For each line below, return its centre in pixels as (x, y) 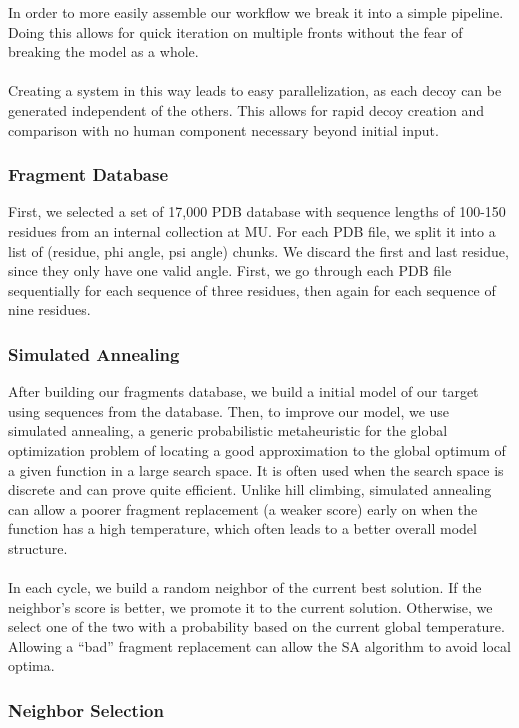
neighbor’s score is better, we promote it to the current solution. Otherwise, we (250, 606)
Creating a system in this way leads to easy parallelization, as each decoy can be (255, 90)
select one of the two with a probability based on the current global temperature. (256, 626)
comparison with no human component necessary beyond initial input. (223, 129)
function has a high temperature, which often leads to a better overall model (242, 528)
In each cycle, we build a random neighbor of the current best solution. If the (245, 587)
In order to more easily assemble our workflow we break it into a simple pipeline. (256, 12)
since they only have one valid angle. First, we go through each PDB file (230, 270)
